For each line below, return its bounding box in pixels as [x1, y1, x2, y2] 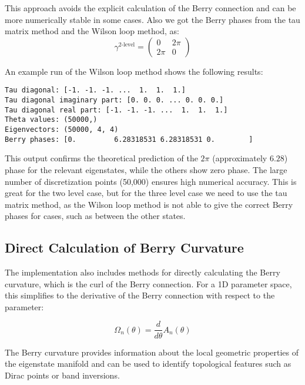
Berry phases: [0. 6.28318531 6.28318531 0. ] [5, 135, 253, 144]
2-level [118, 41, 135, 48]
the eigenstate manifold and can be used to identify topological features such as [5, 357, 291, 370]
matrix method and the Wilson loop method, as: [5, 25, 179, 37]
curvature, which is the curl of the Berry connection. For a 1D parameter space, [5, 277, 292, 290]
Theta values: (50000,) [5, 115, 98, 124]
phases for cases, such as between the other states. [5, 210, 186, 222]
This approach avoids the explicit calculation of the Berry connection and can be [5, 2, 296, 14]
